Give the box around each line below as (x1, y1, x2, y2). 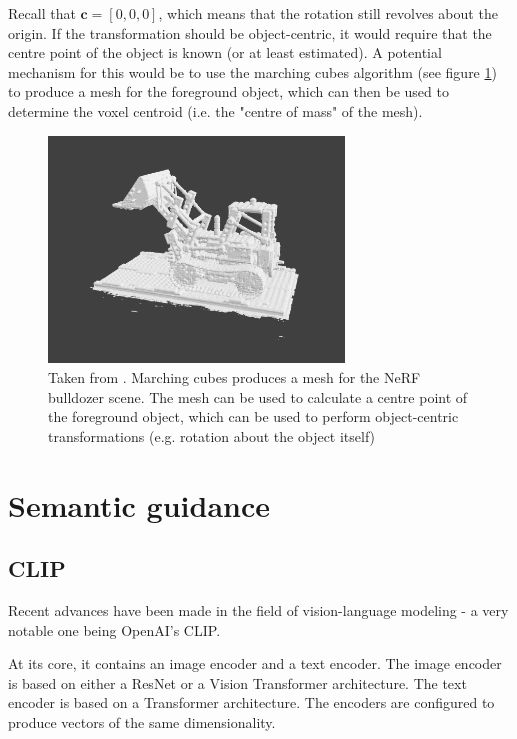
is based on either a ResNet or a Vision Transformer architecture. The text (8, 672, 467, 693)
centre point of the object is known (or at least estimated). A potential (8, 42, 442, 63)
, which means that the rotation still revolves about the (158, 3, 498, 23)
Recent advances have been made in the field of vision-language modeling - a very (8, 599, 509, 620)
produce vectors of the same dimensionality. (8, 711, 276, 732)
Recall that (8, 3, 76, 23)
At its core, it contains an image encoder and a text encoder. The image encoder (8, 653, 502, 674)
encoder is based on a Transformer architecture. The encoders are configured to (8, 692, 495, 713)
